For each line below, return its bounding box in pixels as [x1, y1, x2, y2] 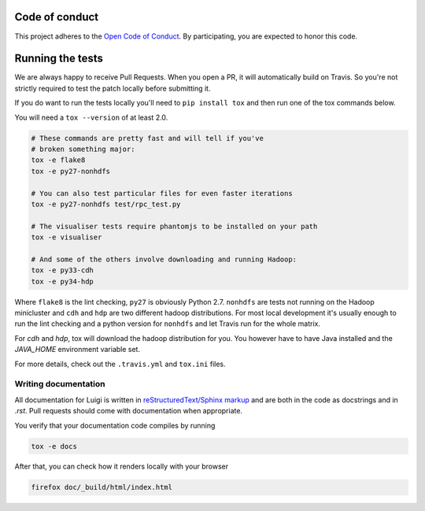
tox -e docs [31, 442, 78, 450]
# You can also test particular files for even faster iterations [31, 189, 293, 198]
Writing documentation [14, 379, 105, 390]
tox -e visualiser [31, 233, 102, 242]
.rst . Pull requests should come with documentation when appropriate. [14, 406, 243, 416]
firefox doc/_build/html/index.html [31, 483, 173, 492]
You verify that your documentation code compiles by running [14, 420, 216, 430]
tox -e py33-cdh [31, 266, 94, 275]
